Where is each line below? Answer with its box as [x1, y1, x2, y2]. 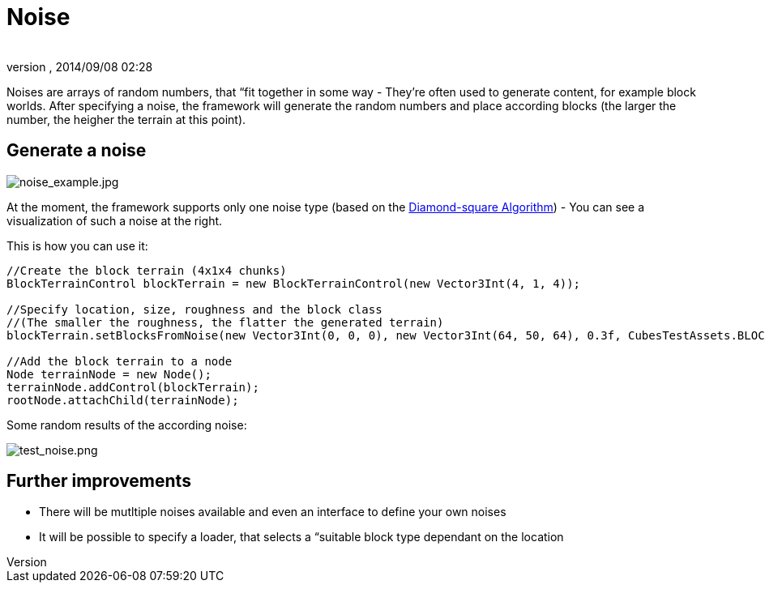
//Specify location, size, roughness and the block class [6, 302, 382, 316]
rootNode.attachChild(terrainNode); [6, 393, 239, 407]
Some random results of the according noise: [6, 417, 247, 432]
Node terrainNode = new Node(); [6, 367, 212, 381]
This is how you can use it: [6, 238, 148, 253]
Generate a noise [6, 140, 147, 161]
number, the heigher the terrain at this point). [6, 112, 246, 126]
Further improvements [6, 471, 191, 492]
